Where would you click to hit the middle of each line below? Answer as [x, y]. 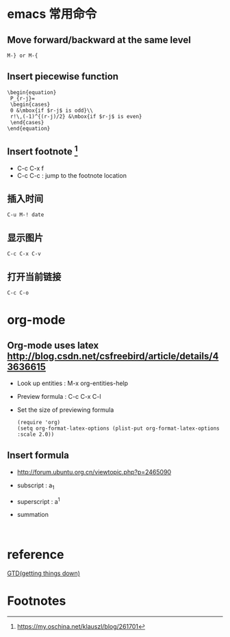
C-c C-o [18, 293]
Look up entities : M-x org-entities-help [73, 383]
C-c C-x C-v [24, 254]
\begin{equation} [32, 92]
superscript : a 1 [38, 500]
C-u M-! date [26, 215]
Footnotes [37, 601]
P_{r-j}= [23, 98]
